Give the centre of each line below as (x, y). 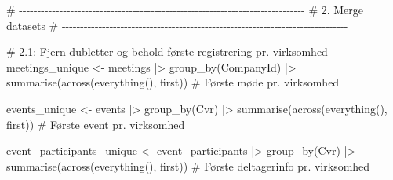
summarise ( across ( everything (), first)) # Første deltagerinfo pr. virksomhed (188, 165)
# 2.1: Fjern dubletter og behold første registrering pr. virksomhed (167, 51)
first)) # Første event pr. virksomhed (96, 124)
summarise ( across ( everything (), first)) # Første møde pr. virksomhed (173, 82)
